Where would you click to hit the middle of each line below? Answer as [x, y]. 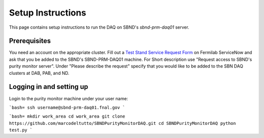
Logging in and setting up [49, 87]
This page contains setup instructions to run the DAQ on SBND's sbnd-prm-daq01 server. [99, 27]
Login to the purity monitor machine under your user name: [68, 98]
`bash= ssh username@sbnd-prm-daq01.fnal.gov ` [67, 107]
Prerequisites [30, 41]
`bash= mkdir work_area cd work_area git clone [67, 116]
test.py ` [21, 130]
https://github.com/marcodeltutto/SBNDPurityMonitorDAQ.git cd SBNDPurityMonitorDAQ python [122, 123]
